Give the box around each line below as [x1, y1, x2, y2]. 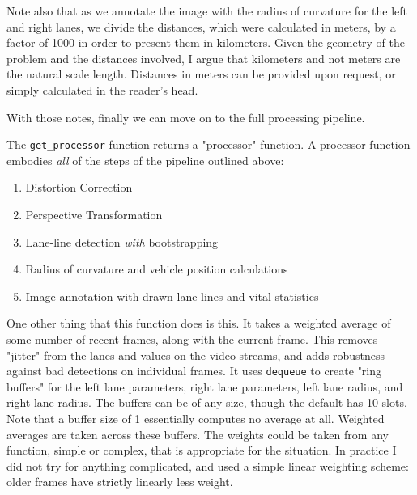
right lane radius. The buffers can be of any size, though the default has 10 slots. [6, 394, 407, 411]
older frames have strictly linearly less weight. [6, 473, 233, 490]
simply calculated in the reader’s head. [6, 81, 198, 98]
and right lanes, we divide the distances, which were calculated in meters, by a [6, 18, 396, 35]
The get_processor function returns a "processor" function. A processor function [6, 136, 411, 153]
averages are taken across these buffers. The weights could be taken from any [6, 425, 389, 442]
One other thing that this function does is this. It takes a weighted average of [6, 315, 391, 332]
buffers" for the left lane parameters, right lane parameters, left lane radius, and [6, 378, 403, 395]
